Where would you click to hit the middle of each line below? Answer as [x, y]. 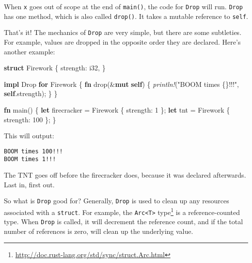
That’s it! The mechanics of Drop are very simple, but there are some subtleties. [123, 32]
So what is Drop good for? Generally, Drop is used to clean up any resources [117, 201]
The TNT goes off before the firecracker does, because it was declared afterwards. [125, 175]
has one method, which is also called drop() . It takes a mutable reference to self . [126, 16]
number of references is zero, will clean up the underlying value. [99, 231]
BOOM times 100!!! [33, 151]
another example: [30, 51]
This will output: [29, 136]
